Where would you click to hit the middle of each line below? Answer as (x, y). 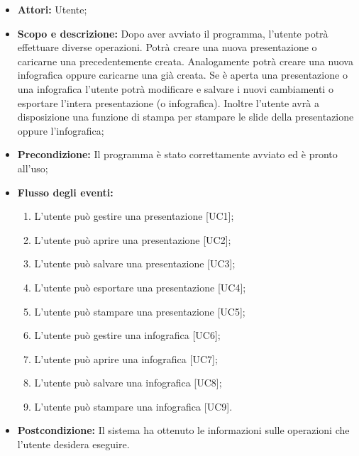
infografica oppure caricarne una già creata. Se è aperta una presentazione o (182, 75)
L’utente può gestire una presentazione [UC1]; (134, 216)
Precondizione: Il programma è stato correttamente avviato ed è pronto (177, 154)
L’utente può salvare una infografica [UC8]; (128, 383)
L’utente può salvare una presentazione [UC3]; (135, 263)
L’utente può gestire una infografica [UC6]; (127, 335)
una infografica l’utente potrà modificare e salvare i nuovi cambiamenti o (175, 88)
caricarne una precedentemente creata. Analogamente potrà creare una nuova (185, 61)
